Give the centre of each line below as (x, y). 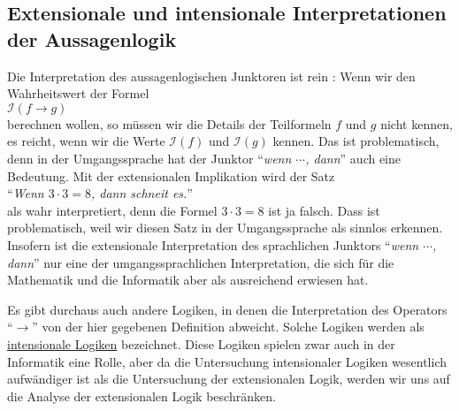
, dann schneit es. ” (142, 193)
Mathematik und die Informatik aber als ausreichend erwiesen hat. (188, 280)
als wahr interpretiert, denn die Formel (112, 210)
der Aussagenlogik (92, 38)
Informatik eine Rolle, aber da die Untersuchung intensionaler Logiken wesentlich (227, 361)
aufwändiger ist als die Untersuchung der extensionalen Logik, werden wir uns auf (229, 379)
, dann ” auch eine (353, 158)
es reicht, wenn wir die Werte (86, 141)
